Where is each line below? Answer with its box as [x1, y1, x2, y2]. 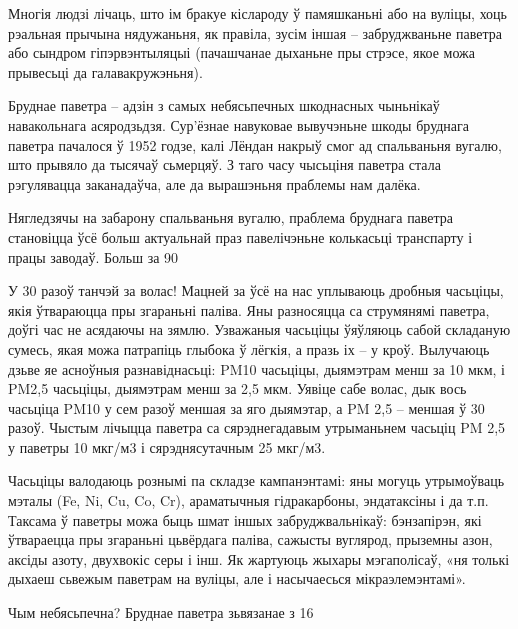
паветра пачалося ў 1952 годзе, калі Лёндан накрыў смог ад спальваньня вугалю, [8, 134, 502, 155]
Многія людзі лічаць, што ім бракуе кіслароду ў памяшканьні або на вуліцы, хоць [8, 3, 507, 23]
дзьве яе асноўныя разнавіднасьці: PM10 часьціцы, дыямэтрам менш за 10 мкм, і [8, 358, 505, 379]
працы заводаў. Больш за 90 [8, 246, 179, 267]
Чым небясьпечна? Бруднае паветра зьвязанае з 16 [8, 602, 314, 623]
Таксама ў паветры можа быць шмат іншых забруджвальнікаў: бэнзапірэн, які [8, 509, 482, 530]
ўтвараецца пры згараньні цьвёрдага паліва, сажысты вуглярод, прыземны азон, [8, 529, 493, 550]
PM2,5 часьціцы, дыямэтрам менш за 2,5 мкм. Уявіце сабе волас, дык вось [8, 378, 467, 399]
